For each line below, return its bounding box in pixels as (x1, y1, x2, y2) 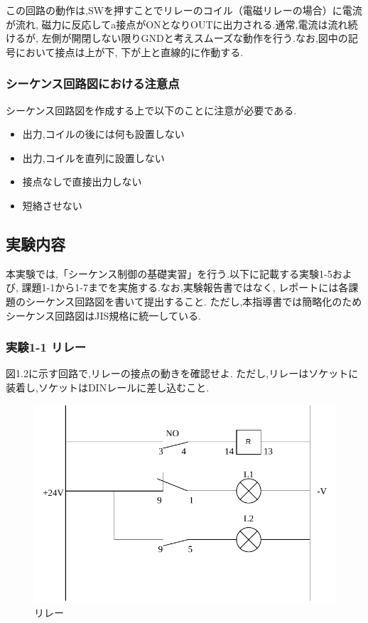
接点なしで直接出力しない (22, 174, 142, 189)
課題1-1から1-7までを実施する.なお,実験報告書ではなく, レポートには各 (21, 280, 349, 295)
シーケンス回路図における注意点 (6, 75, 180, 92)
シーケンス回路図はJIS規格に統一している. (6, 308, 201, 323)
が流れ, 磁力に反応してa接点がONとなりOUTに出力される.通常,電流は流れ (6, 16, 348, 31)
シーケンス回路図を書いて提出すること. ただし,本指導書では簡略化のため (25, 293, 362, 308)
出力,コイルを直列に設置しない (22, 150, 165, 165)
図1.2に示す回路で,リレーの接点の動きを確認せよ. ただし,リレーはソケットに (6, 366, 359, 381)
